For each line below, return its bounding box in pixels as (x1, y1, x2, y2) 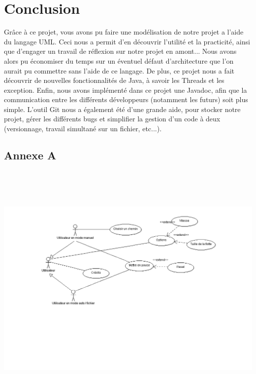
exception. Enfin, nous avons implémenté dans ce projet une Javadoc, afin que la (4, 84, 247, 95)
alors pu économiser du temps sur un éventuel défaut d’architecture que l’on (4, 55, 234, 66)
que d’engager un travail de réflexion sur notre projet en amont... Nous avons (4, 46, 237, 56)
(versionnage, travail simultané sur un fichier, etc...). (4, 123, 162, 134)
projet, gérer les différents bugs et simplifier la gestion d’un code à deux (4, 113, 221, 124)
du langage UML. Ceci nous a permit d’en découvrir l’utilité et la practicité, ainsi (4, 36, 250, 46)
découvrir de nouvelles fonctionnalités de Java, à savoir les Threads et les (4, 75, 224, 85)
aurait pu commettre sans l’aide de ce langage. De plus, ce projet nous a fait (4, 65, 235, 75)
